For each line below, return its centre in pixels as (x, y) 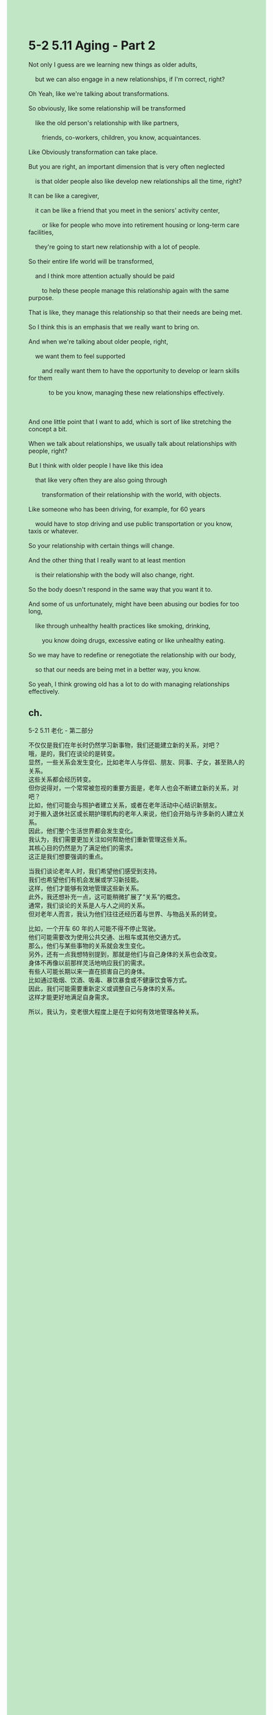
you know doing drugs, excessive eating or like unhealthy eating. (133, 640)
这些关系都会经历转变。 (61, 779)
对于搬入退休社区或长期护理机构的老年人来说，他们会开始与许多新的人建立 (133, 814)
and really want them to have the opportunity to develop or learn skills (141, 370)
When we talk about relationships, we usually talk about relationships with (133, 443)
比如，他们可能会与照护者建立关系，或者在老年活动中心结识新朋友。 (124, 805)
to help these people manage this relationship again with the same (135, 290)
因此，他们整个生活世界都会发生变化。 (82, 831)
